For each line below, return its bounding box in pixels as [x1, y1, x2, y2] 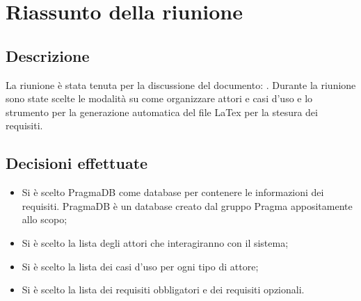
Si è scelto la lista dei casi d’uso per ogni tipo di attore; [22, 259, 259, 273]
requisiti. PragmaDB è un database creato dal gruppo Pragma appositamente [22, 198, 353, 213]
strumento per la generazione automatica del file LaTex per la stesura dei [6, 104, 318, 119]
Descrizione [6, 44, 90, 66]
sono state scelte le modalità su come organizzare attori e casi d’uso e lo [6, 91, 313, 106]
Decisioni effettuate [6, 152, 148, 174]
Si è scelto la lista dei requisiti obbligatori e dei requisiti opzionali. [22, 282, 305, 297]
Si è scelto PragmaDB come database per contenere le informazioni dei [22, 185, 324, 200]
